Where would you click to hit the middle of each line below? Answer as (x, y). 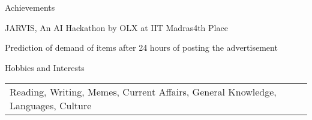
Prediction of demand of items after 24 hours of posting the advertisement (141, 47)
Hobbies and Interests (45, 67)
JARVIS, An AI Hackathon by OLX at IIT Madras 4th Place (116, 27)
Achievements (30, 7)
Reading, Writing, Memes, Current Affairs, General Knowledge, (143, 92)
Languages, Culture (51, 106)
